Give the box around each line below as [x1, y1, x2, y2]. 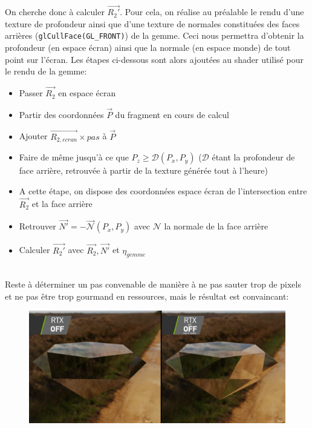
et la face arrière [31, 197, 93, 210]
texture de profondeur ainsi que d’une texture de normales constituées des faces [5, 17, 300, 30]
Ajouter [19, 130, 48, 142]
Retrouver [19, 220, 56, 232]
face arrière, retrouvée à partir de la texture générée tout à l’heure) [19, 164, 268, 177]
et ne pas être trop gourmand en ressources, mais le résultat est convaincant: [5, 289, 289, 302]
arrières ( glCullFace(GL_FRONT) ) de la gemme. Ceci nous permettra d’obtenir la [5, 29, 304, 42]
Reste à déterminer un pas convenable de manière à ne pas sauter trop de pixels [5, 277, 301, 290]
